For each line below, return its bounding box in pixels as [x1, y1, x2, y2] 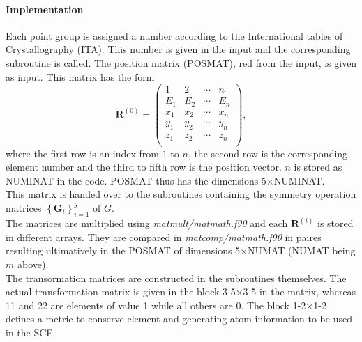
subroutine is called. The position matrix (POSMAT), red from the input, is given [6, 55, 357, 70]
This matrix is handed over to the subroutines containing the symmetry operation [6, 187, 356, 201]
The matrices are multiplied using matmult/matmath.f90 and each [6, 216, 288, 231]
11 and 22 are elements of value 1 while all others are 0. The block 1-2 [6, 297, 306, 312]
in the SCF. [6, 325, 56, 339]
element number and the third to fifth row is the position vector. [6, 160, 282, 174]
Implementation [6, 1, 84, 16]
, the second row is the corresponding [188, 146, 348, 160]
